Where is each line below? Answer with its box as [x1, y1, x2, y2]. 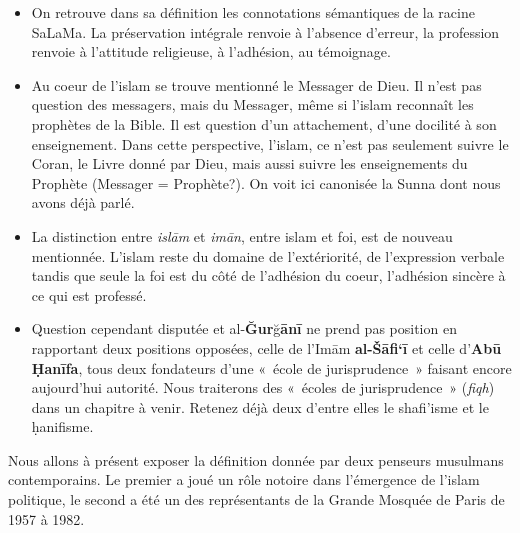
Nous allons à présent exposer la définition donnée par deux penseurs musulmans [8, 449, 504, 470]
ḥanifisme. [31, 416, 94, 437]
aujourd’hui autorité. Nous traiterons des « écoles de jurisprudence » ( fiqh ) [31, 377, 495, 398]
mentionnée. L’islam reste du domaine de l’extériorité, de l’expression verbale [31, 245, 505, 266]
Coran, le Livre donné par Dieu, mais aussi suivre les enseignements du [31, 153, 468, 174]
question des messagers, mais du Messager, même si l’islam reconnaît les [31, 94, 474, 115]
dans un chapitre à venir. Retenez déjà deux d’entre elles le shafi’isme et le [31, 396, 489, 417]
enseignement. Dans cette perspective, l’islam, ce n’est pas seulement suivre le [31, 133, 509, 154]
